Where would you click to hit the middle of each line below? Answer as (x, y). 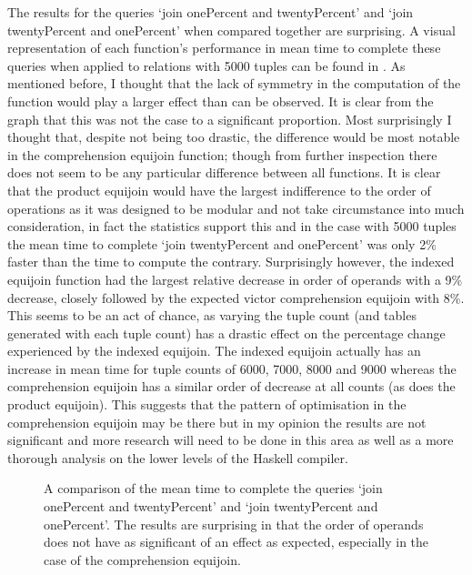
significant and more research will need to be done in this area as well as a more (231, 440)
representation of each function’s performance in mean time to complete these (224, 48)
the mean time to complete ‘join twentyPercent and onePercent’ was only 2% (222, 243)
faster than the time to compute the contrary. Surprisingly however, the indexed (231, 262)
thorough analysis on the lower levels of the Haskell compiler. (178, 457)
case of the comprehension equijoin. (142, 559)
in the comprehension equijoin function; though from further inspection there (222, 154)
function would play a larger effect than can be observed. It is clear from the (221, 101)
